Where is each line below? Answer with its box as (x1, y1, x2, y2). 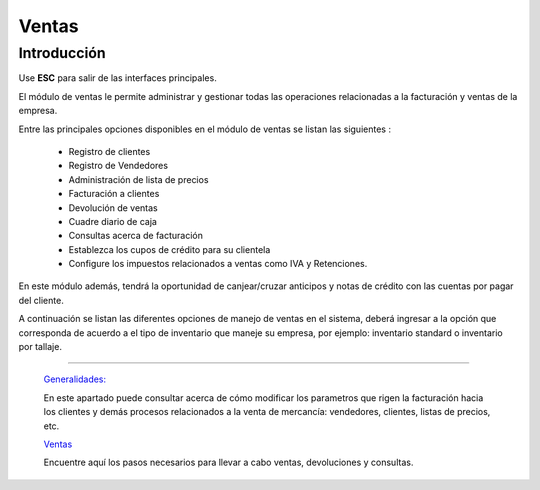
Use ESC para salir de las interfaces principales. (18, 72, 217, 84)
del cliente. (18, 294, 64, 306)
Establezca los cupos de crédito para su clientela (68, 243, 271, 255)
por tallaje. (18, 341, 62, 353)
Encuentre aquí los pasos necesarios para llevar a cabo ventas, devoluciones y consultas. (43, 456, 414, 469)
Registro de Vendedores (68, 160, 169, 172)
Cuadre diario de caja (68, 215, 157, 227)
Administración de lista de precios (68, 173, 209, 185)
